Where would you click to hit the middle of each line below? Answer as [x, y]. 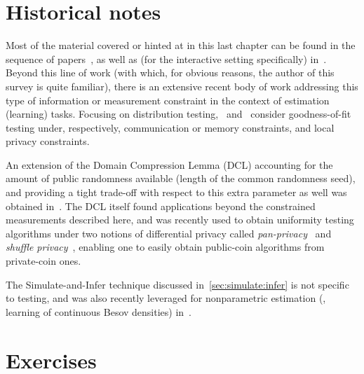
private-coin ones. [43, 261]
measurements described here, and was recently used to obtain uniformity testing [180, 220]
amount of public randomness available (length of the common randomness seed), [181, 178]
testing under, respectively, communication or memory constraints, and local [170, 127]
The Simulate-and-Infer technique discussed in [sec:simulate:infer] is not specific [177, 284]
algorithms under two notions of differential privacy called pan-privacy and [169, 233]
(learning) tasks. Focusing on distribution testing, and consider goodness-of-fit [178, 114]
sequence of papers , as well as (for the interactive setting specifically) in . [166, 58]
